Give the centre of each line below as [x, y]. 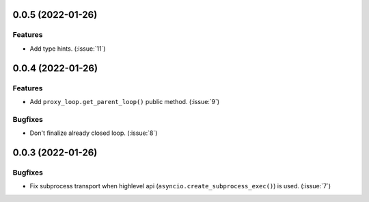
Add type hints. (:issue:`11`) [68, 49]
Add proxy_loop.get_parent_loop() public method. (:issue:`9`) [125, 101]
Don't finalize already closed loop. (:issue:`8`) [94, 133]
